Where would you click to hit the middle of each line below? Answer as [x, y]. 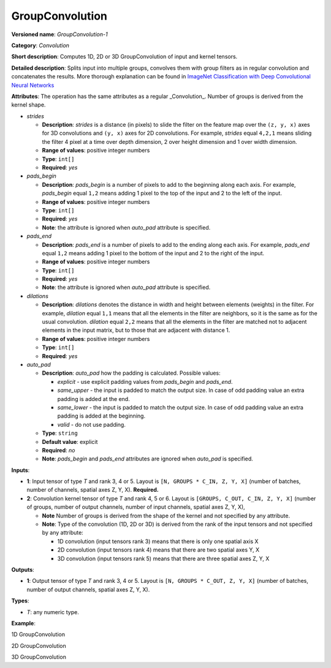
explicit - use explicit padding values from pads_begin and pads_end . [145, 381]
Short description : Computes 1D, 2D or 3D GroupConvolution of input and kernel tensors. [124, 57]
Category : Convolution [40, 45]
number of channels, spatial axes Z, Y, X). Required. [93, 490]
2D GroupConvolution [39, 645]
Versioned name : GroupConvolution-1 [59, 34]
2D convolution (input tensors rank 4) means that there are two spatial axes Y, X [158, 550]
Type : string [60, 433]
